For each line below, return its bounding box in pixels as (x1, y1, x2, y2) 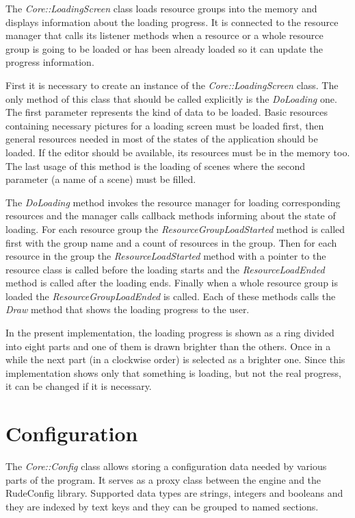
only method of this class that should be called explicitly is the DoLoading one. (5, 91, 337, 106)
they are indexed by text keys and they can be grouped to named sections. (5, 499, 319, 513)
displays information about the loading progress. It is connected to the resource (5, 14, 339, 29)
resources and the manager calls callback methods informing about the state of (5, 208, 336, 223)
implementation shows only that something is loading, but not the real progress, (5, 365, 341, 380)
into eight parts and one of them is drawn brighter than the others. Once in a (5, 338, 331, 353)
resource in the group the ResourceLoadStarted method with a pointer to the (5, 249, 326, 263)
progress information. (5, 55, 94, 69)
